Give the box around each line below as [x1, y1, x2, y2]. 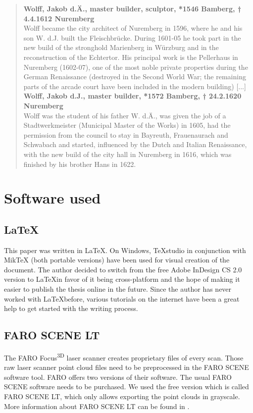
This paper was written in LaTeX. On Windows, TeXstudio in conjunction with [4, 245, 246, 255]
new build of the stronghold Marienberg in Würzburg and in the [23, 42, 219, 52]
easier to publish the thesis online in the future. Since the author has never [4, 284, 232, 294]
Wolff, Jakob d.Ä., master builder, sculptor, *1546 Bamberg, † [23, 3, 242, 13]
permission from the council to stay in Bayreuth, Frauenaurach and [23, 129, 228, 140]
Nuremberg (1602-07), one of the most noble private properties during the [23, 61, 248, 72]
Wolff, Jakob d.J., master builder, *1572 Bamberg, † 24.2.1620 [23, 91, 242, 101]
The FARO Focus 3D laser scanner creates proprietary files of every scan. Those [4, 351, 244, 362]
